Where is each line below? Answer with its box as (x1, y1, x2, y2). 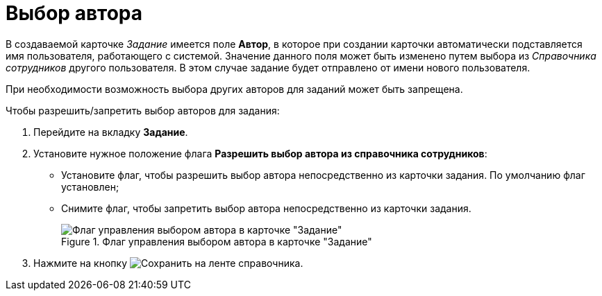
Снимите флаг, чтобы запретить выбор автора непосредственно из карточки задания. (61, 202, 471, 214)
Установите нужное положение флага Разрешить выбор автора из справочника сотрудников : (33, 147, 487, 159)
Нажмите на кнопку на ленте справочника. (33, 256, 303, 269)
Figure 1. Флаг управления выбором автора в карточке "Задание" (61, 235, 372, 247)
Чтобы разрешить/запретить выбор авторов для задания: (6, 104, 280, 116)
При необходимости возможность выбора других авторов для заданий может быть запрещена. (6, 82, 463, 95)
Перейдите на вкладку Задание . (33, 125, 188, 138)
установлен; (61, 180, 119, 193)
